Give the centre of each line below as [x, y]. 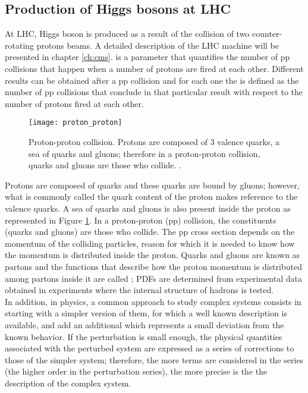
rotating [20, 45]
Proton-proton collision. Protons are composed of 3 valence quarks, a [154, 142]
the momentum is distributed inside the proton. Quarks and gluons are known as [153, 255]
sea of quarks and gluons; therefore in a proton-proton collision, [144, 153]
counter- [267, 34]
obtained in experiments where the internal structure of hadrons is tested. [139, 290]
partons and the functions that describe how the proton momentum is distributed [153, 266]
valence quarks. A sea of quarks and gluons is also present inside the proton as [148, 208]
